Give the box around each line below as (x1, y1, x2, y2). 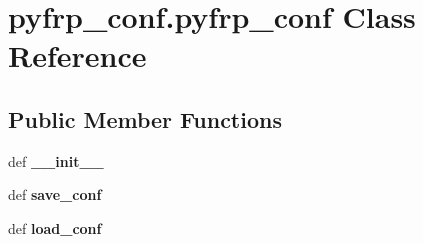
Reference (8, 35, 147, 76)
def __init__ (8, 150, 104, 171)
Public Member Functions (8, 103, 282, 134)
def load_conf (8, 217, 102, 238)
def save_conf (8, 184, 102, 205)
